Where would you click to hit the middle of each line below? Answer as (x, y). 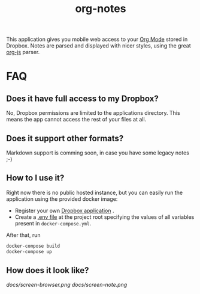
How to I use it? (35, 178)
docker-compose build (33, 246)
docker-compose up (29, 251)
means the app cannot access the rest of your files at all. (76, 120)
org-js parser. (23, 52)
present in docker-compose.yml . (53, 223)
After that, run (23, 235)
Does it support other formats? (65, 138)
